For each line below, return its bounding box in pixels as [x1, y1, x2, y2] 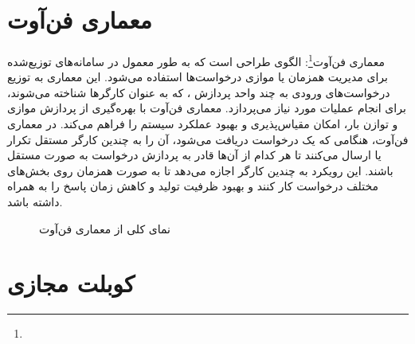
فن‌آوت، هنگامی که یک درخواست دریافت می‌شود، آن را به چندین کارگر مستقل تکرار [7, 131, 409, 147]
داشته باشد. [7, 193, 63, 209]
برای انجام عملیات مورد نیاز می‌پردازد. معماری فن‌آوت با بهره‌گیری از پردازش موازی [7, 100, 406, 116]
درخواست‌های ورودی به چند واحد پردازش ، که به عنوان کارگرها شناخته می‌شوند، [7, 84, 390, 100]
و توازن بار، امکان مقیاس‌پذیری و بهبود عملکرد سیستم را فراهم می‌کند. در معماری [7, 115, 398, 131]
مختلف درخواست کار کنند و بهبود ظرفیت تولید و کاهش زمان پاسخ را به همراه [7, 178, 378, 194]
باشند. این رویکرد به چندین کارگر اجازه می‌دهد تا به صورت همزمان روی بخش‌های [7, 162, 393, 178]
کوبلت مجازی [7, 267, 135, 299]
